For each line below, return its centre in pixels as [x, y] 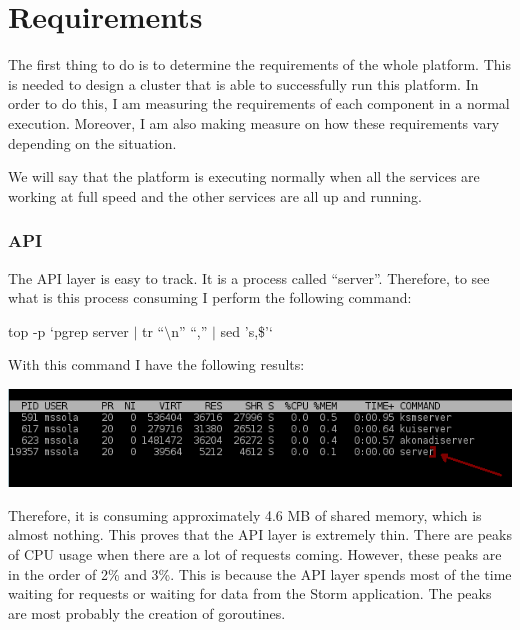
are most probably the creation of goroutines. [147, 612]
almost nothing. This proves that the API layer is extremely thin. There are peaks [260, 534]
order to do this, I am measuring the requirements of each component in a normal [259, 103]
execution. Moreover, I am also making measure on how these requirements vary [254, 122]
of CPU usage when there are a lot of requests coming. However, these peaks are [255, 553]
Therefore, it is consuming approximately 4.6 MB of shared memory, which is [245, 514]
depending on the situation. [92, 142]
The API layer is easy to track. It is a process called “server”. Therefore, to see [249, 277]
